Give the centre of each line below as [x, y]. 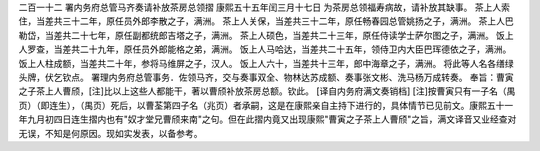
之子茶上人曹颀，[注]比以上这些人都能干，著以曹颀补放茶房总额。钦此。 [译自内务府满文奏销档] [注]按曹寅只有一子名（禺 [267, 91]
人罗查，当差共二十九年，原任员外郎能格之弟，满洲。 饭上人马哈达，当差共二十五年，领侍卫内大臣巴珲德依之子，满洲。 [265, 49]
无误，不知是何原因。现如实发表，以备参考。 [110, 133]
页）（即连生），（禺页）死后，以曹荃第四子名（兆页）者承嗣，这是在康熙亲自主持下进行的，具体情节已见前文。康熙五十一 [266, 105]
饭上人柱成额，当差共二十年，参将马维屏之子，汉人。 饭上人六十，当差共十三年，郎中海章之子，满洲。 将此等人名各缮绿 [266, 63]
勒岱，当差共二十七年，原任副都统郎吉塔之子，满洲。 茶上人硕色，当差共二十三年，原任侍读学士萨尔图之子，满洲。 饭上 [266, 35]
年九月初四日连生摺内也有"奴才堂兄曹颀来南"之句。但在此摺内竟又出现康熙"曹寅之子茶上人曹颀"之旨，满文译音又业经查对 [267, 119]
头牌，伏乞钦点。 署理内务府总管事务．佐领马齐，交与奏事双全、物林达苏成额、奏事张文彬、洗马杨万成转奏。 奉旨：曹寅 [266, 77]
